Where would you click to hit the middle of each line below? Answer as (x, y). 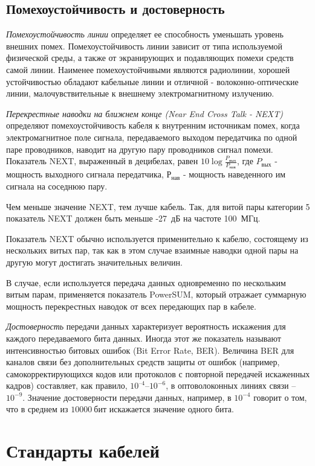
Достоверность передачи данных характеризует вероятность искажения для (146, 326)
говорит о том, (280, 397)
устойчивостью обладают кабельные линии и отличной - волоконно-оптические (152, 81)
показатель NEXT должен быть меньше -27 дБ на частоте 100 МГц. (133, 218)
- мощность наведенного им (234, 174)
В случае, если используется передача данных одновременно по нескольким (146, 282)
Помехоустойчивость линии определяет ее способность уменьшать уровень (145, 34)
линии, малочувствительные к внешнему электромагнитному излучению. (140, 93)
